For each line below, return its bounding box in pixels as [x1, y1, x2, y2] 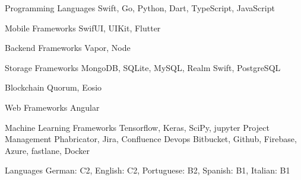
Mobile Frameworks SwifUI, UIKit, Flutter [5, 21, 161, 34]
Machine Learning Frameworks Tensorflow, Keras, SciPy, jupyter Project [5, 121, 270, 133]
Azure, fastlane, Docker [5, 144, 90, 156]
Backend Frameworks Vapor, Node [5, 41, 131, 54]
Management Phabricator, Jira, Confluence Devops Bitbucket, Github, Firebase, [5, 133, 297, 145]
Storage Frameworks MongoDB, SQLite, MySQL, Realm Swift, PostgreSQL [5, 61, 281, 73]
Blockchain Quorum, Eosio [5, 81, 102, 94]
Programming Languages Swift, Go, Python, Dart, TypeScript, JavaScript [5, 2, 275, 14]
